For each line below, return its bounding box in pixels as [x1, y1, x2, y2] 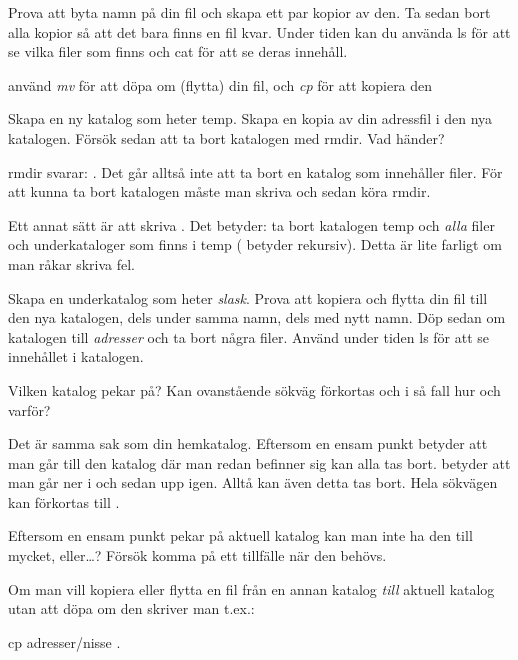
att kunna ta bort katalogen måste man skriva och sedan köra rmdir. [8, 181, 431, 202]
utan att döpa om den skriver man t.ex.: [8, 598, 255, 619]
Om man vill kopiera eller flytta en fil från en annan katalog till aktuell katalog [8, 578, 495, 599]
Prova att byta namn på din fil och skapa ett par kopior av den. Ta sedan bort [8, 2, 491, 22]
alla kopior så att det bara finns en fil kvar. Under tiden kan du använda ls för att [8, 21, 511, 42]
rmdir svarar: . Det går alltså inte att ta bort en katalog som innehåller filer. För [8, 161, 503, 182]
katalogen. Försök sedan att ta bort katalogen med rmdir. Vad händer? [8, 127, 445, 148]
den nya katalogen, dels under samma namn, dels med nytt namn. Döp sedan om [8, 307, 506, 328]
